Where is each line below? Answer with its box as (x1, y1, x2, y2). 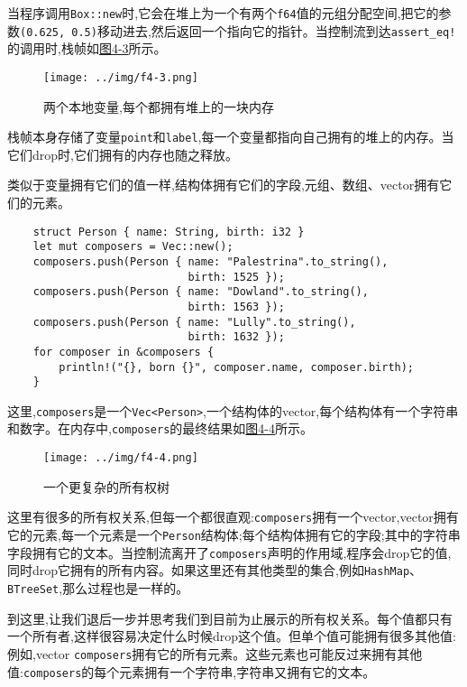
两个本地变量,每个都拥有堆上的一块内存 (43, 97, 274, 116)
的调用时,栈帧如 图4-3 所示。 (7, 39, 167, 58)
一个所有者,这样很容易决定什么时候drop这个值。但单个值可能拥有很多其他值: (7, 627, 456, 645)
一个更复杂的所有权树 (43, 477, 169, 496)
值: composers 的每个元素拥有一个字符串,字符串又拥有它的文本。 (7, 662, 376, 681)
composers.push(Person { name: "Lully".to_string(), (32, 315, 356, 329)
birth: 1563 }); (188, 300, 285, 313)
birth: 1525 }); (188, 270, 285, 283)
